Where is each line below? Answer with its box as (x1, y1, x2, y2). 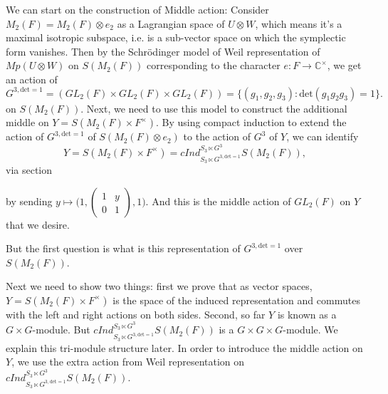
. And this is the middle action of (145, 193, 291, 208)
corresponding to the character (147, 58, 280, 73)
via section (6, 162, 53, 177)
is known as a (277, 306, 337, 321)
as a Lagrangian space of (117, 16, 225, 31)
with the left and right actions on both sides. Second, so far (6, 306, 266, 321)
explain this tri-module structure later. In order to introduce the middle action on (6, 340, 363, 355)
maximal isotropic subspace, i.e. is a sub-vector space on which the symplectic (6, 30, 346, 45)
